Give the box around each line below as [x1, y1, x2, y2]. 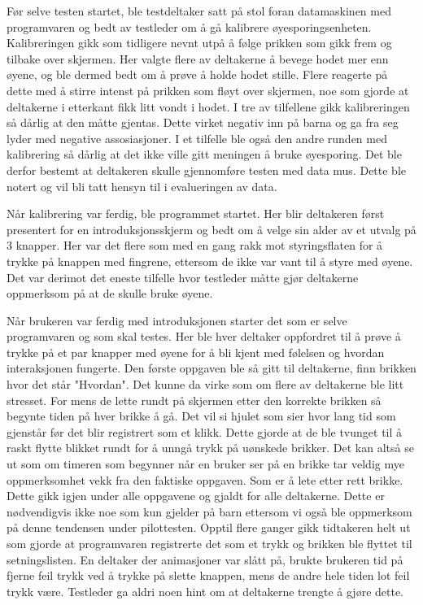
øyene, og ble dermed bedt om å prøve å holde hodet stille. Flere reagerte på [7, 66, 388, 83]
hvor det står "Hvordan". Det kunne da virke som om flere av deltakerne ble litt [7, 376, 404, 393]
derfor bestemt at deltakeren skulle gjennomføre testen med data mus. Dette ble [7, 161, 407, 178]
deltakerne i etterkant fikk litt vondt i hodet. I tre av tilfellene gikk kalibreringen [7, 98, 410, 115]
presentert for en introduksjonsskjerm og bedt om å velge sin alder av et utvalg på [7, 220, 416, 237]
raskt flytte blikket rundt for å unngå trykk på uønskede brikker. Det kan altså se [7, 439, 414, 456]
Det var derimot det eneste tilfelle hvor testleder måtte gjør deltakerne [7, 268, 359, 285]
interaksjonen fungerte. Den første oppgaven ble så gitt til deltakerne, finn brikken [7, 359, 416, 376]
